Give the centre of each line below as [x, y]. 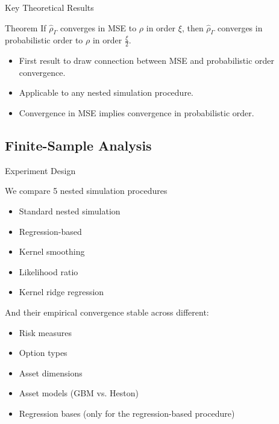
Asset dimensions [51, 373]
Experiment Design [40, 170]
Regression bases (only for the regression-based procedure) [127, 413]
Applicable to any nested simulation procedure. [106, 92]
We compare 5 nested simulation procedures [86, 191]
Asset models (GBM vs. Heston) [79, 393]
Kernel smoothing [52, 251]
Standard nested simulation [70, 210]
